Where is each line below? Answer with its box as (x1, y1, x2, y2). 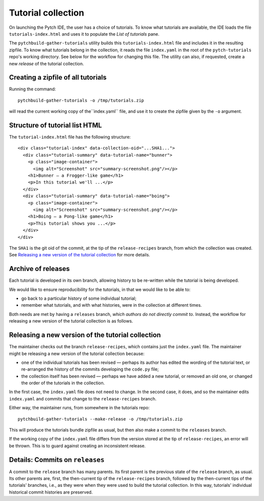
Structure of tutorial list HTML (9, 121, 102, 129)
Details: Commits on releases (9, 456, 105, 464)
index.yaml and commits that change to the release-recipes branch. (9, 396, 156, 401)
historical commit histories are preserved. (9, 489, 93, 495)
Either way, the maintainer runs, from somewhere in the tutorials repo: (9, 405, 150, 411)
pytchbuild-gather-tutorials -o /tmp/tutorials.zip (18, 98, 144, 103)
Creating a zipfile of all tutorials (9, 73, 107, 82)
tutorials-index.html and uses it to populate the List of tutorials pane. (9, 31, 160, 37)
